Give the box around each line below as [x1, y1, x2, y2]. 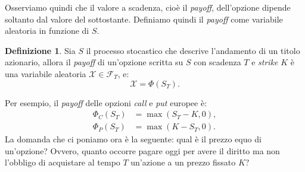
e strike [251, 56, 278, 68]
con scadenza [194, 56, 241, 68]
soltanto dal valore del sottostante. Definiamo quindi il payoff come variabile [5, 12, 283, 25]
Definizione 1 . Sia [5, 44, 76, 56]
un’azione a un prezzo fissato [130, 156, 236, 168]
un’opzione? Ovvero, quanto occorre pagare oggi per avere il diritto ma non [5, 144, 280, 157]
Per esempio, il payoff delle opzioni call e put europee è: [5, 96, 207, 109]
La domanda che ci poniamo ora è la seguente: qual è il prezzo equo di [5, 133, 262, 145]
